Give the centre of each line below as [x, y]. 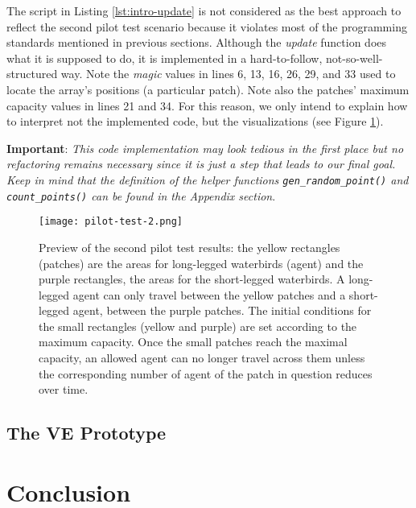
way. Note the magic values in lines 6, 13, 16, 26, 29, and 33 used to [228, 74]
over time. [64, 389]
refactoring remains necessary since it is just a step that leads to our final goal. [201, 164]
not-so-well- [354, 58]
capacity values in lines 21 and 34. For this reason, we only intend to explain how [207, 105]
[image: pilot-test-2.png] [111, 222]
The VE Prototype [86, 433]
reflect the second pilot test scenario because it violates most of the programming [207, 26]
